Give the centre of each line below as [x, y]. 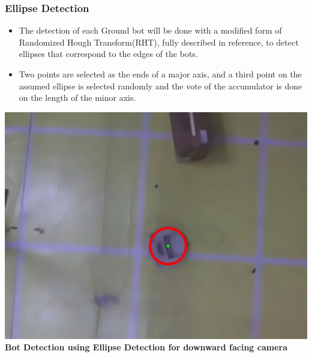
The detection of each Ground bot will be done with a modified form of [150, 30]
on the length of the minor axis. [77, 97]
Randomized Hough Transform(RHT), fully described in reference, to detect [159, 42]
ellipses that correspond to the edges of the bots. [108, 54]
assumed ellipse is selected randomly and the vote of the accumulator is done [160, 85]
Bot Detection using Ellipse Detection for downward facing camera [146, 347]
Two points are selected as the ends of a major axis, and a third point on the [160, 74]
